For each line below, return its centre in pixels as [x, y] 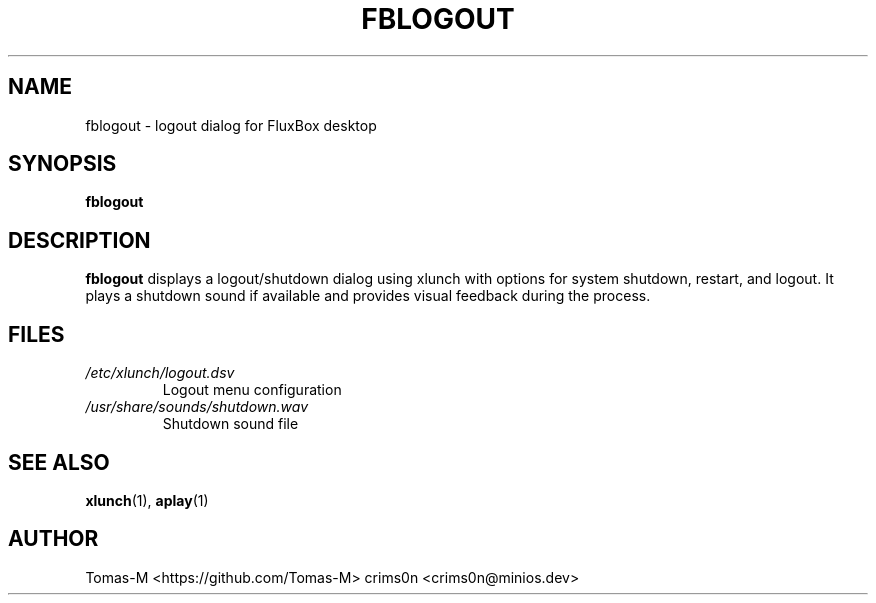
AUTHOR [53, 539]
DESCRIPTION [79, 240]
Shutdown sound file [230, 424]
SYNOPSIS [62, 164]
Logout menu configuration [252, 390]
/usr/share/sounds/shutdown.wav [197, 407]
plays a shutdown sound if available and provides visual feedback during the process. [368, 296]
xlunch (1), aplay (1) [147, 500]
